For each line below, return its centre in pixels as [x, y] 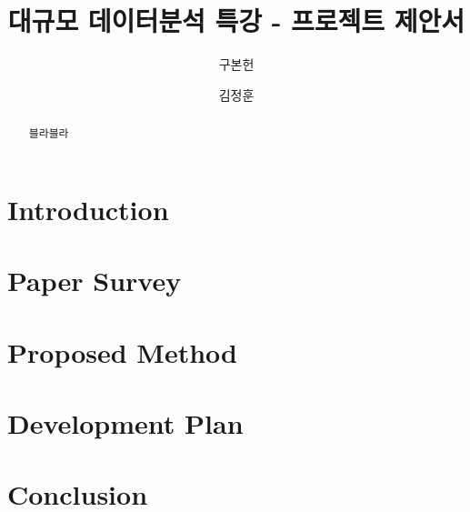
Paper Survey [95, 281]
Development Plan [125, 422]
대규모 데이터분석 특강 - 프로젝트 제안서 [236, 20]
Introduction [88, 209]
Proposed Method [122, 351]
